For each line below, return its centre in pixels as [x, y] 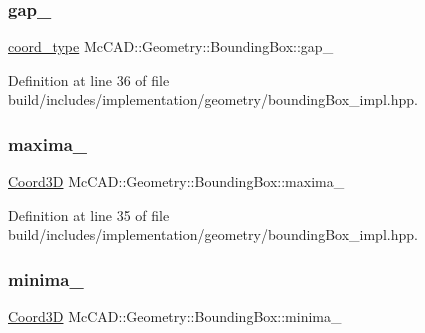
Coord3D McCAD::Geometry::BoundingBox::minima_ [175, 316]
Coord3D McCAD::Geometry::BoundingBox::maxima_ [176, 181]
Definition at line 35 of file [89, 214]
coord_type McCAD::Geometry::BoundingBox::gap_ [171, 46]
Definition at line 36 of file [89, 79]
